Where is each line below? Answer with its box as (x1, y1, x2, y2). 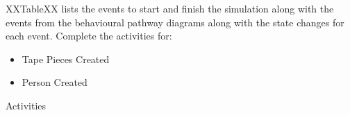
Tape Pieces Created (22, 51, 110, 66)
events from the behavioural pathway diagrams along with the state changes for (6, 15, 344, 29)
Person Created (22, 75, 87, 89)
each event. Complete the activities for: (6, 28, 172, 43)
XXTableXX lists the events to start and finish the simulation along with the (6, 1, 334, 15)
